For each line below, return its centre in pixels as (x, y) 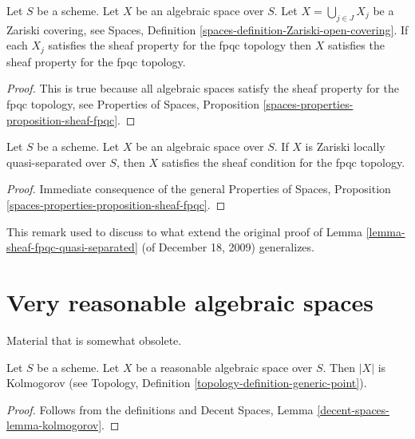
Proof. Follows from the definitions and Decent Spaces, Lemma (160, 409)
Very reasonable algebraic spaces (190, 301)
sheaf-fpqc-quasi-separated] (72, 247)
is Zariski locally (345, 146)
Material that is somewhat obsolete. (94, 340)
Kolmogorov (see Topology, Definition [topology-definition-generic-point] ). (187, 383)
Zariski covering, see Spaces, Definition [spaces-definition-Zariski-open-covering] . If (207, 29)
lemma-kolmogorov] (54, 425)
